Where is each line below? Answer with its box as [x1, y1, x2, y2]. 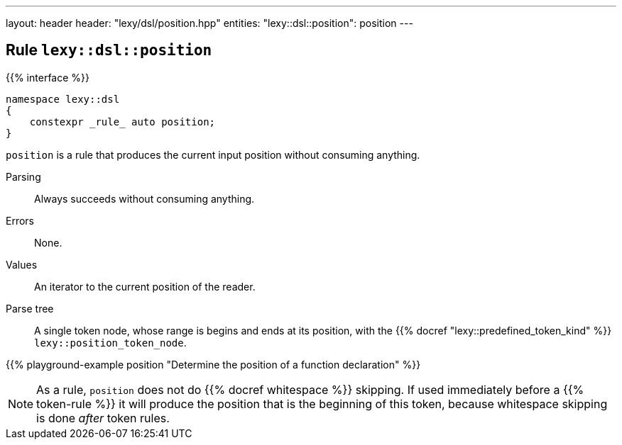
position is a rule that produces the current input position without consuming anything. [6, 148, 420, 161]
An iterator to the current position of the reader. [34, 280, 256, 293]
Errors [6, 214, 34, 227]
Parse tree [6, 302, 54, 315]
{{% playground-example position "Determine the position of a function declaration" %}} [6, 358, 421, 371]
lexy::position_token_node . [34, 336, 187, 349]
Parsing [6, 170, 41, 183]
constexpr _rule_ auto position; [29, 116, 216, 128]
